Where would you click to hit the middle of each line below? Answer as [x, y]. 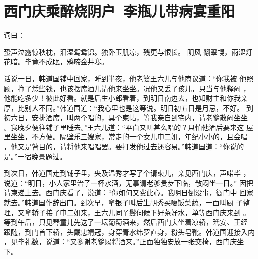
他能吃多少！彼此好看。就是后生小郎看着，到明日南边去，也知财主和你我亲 [126, 98]
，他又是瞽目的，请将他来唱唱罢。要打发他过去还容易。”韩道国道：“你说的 [124, 147]
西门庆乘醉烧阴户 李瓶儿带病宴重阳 [120, 11]
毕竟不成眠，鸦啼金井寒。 [66, 62]
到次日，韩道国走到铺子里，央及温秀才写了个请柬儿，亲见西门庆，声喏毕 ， [127, 173]
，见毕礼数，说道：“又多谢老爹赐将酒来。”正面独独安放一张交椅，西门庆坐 [124, 241]
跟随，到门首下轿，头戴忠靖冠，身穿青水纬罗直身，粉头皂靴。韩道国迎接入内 [129, 231]
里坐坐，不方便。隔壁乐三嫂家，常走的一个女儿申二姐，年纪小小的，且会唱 [126, 137]
